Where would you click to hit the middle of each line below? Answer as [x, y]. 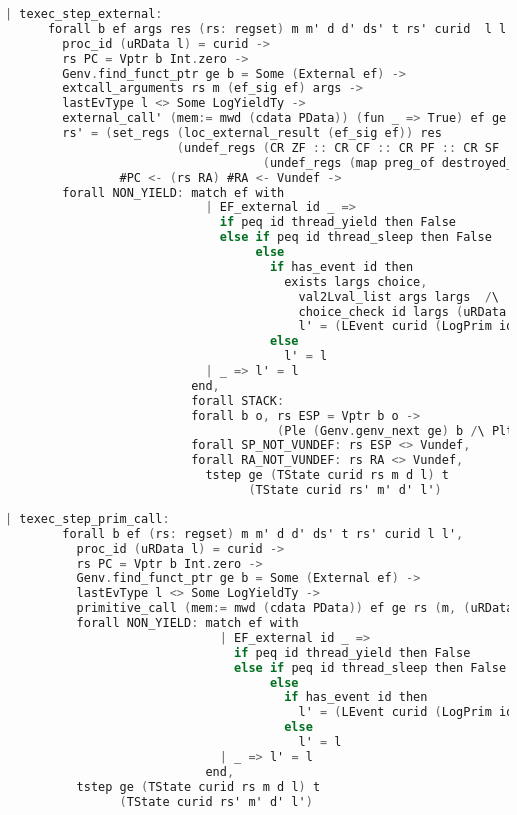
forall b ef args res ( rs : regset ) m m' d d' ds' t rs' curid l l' [280, 28]
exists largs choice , [356, 281]
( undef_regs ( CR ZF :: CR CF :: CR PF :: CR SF [338, 147]
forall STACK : [238, 400]
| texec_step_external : [84, 14]
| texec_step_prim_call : [87, 518]
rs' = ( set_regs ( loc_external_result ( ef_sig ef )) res [252, 133]
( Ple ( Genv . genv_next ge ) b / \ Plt [395, 430]
